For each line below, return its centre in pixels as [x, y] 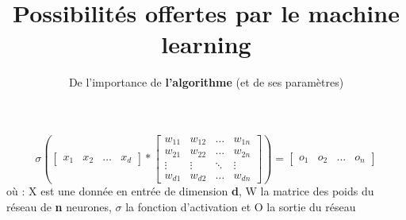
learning [206, 44]
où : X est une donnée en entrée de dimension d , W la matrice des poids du [190, 191]
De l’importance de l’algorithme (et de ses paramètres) [206, 82]
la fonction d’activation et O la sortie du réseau [241, 207]
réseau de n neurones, [59, 207]
